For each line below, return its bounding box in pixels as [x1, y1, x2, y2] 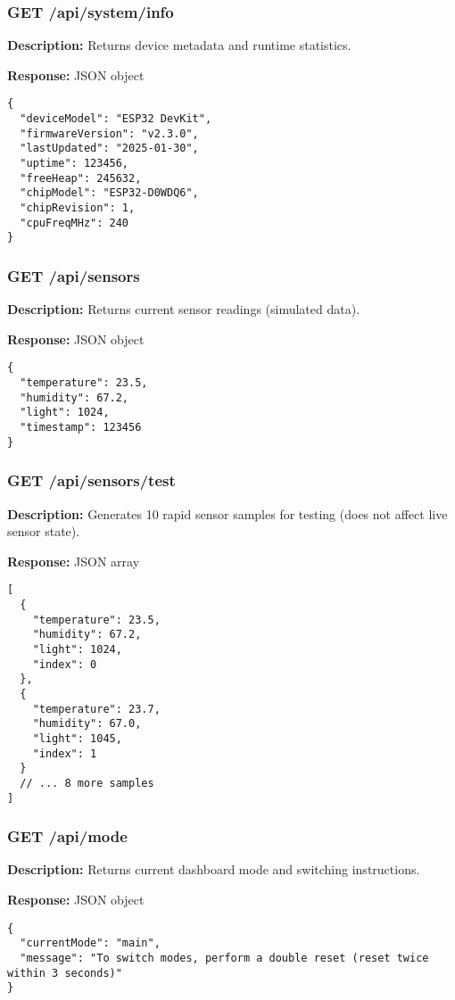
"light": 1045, [32, 731, 122, 745]
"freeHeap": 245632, [20, 171, 142, 185]
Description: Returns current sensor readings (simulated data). [7, 300, 360, 318]
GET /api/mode [7, 825, 128, 847]
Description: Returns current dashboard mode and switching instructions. [7, 860, 420, 879]
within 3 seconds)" [7, 966, 122, 979]
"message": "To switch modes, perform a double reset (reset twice [20, 951, 429, 964]
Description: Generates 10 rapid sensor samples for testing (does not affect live [7, 504, 448, 523]
